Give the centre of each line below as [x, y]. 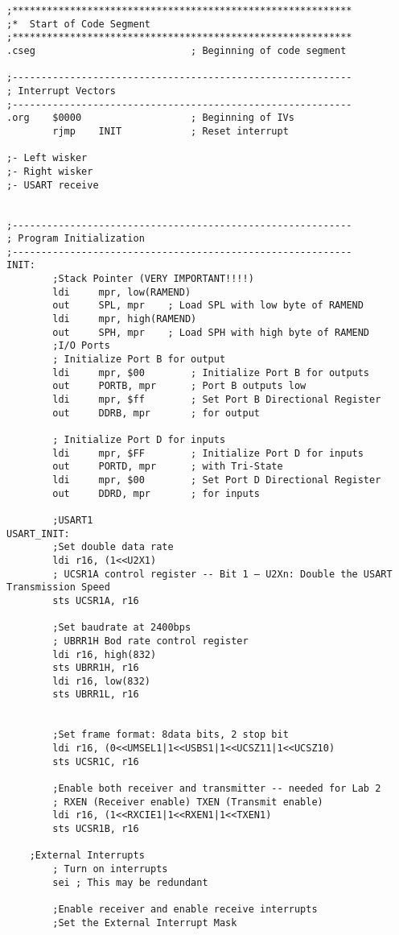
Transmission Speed [58, 587]
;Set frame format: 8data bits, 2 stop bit [171, 735]
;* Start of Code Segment [78, 24]
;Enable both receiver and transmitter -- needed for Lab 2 [217, 789]
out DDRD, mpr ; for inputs [156, 493]
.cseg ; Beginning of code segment [177, 50]
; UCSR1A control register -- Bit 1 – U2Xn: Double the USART [222, 574]
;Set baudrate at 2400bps [122, 628]
